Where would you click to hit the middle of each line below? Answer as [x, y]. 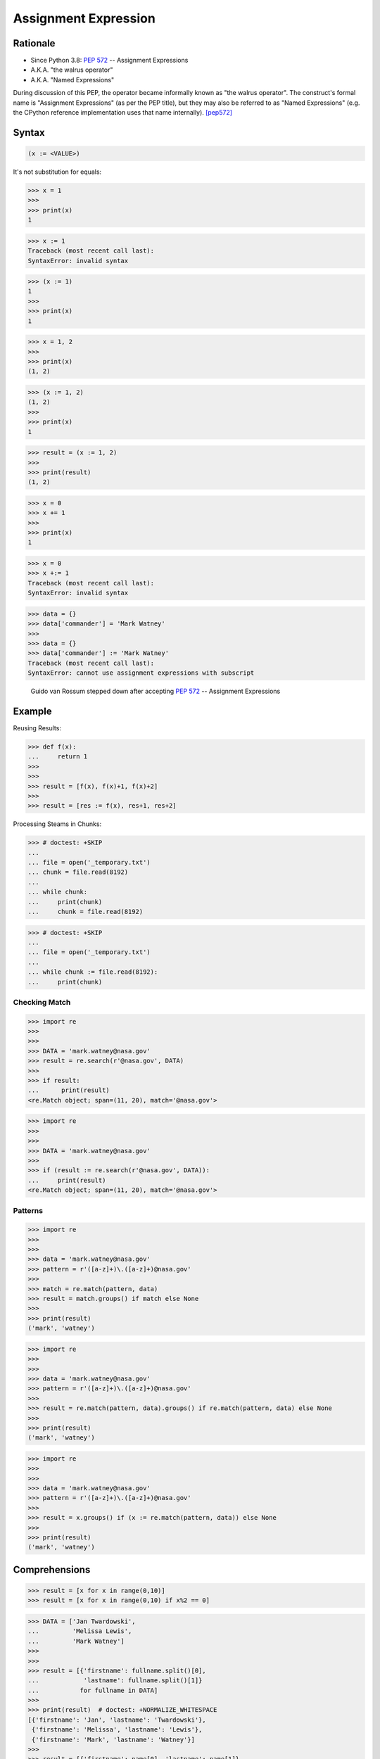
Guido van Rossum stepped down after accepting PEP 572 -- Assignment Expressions [156, 691]
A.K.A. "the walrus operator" [72, 70]
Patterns [28, 1210]
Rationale [34, 43]
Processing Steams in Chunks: [57, 824]
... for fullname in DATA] [93, 1690]
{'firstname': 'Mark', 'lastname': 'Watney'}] [113, 1739]
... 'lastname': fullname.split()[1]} [115, 1681]
